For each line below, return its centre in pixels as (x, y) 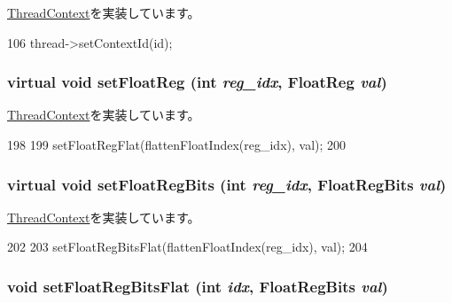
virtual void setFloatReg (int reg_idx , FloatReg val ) (197, 82)
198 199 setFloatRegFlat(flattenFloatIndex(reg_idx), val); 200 (177, 144)
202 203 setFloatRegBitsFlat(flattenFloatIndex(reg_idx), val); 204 (187, 247)
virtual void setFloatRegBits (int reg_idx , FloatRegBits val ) (227, 184)
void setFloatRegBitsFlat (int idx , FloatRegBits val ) (198, 286)
